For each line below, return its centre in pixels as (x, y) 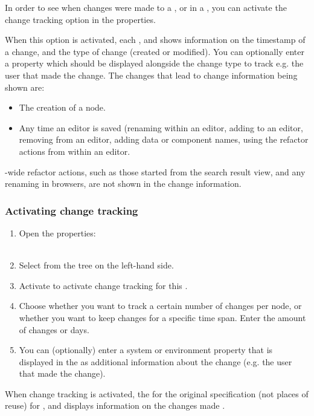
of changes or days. (54, 329)
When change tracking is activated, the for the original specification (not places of (157, 393)
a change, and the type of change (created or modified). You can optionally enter (155, 51)
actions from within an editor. (75, 151)
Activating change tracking (72, 210)
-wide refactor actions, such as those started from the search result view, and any (155, 171)
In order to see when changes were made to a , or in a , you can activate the (146, 7)
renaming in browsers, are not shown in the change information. (123, 184)
